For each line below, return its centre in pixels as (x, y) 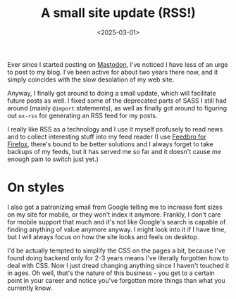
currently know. (30, 288)
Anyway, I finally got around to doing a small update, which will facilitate (112, 93)
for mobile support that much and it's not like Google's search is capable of (117, 222)
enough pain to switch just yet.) (53, 159)
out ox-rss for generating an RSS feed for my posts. (82, 115)
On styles (36, 187)
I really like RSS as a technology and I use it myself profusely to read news (115, 129)
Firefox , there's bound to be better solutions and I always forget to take (110, 144)
